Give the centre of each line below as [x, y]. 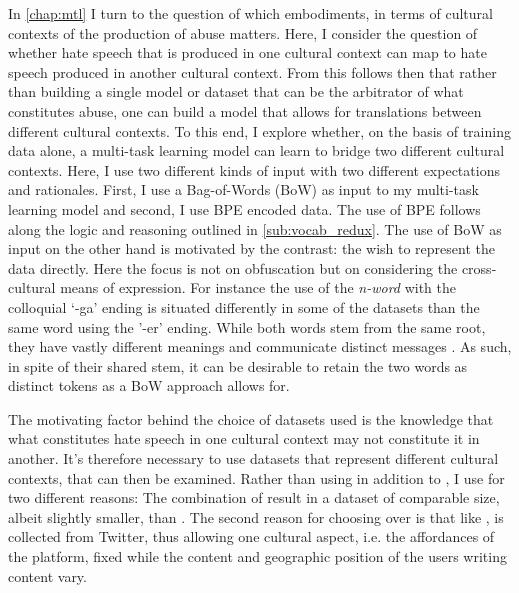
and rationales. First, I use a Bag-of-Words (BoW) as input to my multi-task [243, 189]
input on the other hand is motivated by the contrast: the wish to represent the [251, 248]
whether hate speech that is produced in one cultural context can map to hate [247, 52]
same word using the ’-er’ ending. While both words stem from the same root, [247, 326]
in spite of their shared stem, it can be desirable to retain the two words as [238, 365]
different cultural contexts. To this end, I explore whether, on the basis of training [259, 130]
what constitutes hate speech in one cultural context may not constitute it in [244, 438]
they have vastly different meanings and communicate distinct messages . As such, [260, 346]
